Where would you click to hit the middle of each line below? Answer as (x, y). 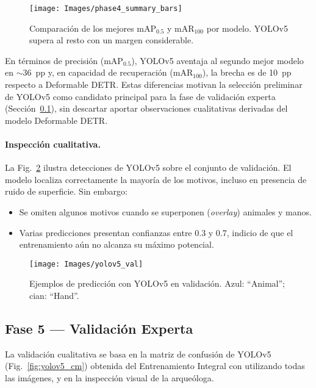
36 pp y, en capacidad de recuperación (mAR (108, 72)
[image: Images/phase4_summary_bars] (106, 9)
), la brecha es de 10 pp (247, 72)
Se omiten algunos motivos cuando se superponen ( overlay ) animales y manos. (165, 211)
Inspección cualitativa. (53, 144)
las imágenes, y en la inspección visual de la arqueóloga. (110, 378)
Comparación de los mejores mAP (93, 28)
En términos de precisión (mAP (64, 60)
